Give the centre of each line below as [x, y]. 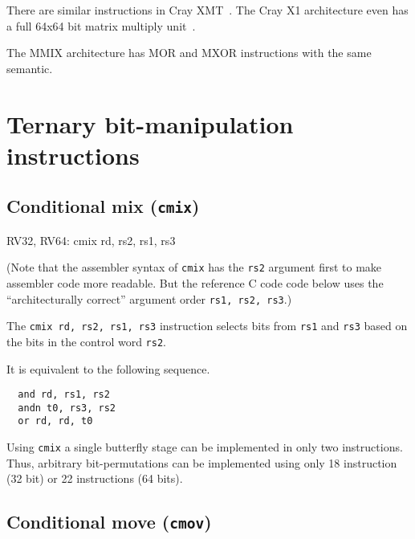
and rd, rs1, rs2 [64, 395]
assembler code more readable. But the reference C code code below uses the [195, 282]
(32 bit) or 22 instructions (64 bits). [95, 478]
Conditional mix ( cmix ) [103, 206]
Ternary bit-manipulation [150, 123]
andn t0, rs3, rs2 [67, 408]
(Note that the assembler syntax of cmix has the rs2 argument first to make [194, 267]
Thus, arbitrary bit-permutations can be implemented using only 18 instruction [202, 462]
